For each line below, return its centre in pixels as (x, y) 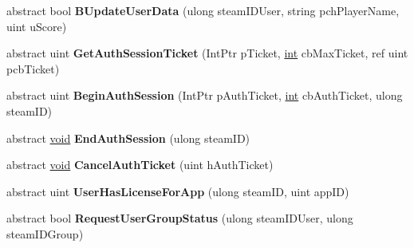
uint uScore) (37, 26)
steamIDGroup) (45, 233)
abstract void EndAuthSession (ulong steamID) (128, 138)
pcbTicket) (33, 68)
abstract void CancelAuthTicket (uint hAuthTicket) (140, 165)
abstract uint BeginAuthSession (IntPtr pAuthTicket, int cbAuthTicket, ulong (205, 95)
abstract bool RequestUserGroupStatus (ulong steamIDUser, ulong (180, 218)
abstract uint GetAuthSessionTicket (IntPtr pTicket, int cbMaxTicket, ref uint (207, 53)
